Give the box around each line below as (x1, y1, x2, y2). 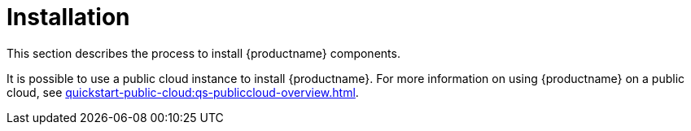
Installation (7, 3, 130, 31)
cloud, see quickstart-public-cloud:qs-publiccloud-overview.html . (7, 85, 359, 99)
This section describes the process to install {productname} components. (7, 46, 400, 60)
